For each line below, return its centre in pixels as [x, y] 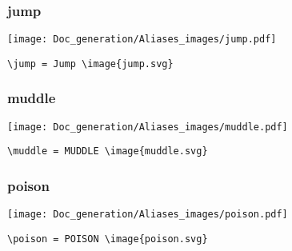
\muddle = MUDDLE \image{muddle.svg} [108, 151]
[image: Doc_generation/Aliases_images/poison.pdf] [148, 215]
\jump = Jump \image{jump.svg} [90, 64]
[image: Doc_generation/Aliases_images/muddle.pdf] [148, 127]
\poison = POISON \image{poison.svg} [108, 239]
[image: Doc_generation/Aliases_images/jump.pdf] [142, 40]
